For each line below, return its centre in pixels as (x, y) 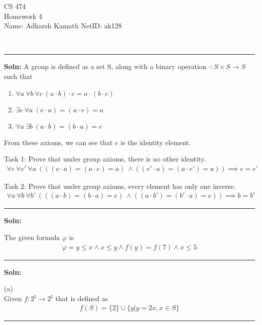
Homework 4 (23, 16)
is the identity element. (156, 142)
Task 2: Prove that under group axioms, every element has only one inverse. (120, 186)
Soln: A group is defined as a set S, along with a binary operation (105, 66)
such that (18, 76)
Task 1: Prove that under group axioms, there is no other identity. (105, 159)
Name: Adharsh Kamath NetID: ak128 (63, 26)
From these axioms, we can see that (59, 142)
